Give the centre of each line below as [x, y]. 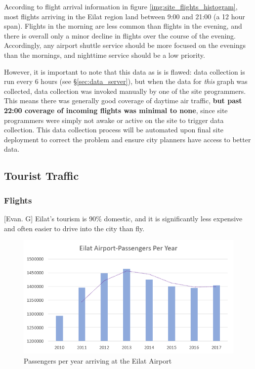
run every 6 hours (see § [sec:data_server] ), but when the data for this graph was [126, 81]
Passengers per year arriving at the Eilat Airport [98, 361]
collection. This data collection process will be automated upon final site [114, 130]
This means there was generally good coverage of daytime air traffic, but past [123, 101]
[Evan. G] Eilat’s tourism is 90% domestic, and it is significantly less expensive [123, 218]
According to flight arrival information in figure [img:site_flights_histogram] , [121, 6]
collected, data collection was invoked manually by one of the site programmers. [125, 91]
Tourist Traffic [42, 176]
